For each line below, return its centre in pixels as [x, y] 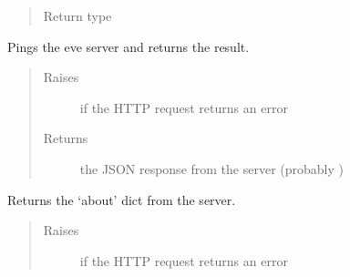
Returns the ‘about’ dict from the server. [122, 199]
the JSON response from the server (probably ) [211, 168]
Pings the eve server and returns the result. [129, 46]
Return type [77, 15]
